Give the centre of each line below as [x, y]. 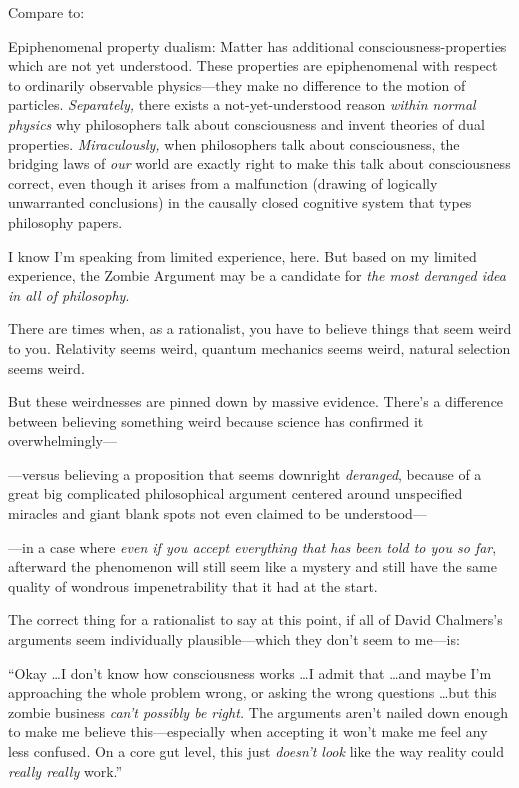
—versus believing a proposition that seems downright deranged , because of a [245, 473]
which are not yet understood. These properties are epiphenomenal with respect [253, 65]
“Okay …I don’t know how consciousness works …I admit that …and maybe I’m [250, 672]
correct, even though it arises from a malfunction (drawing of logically [223, 182]
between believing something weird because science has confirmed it [216, 420]
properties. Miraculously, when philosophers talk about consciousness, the [234, 143]
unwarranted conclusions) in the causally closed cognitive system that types [240, 202]
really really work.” [65, 770]
